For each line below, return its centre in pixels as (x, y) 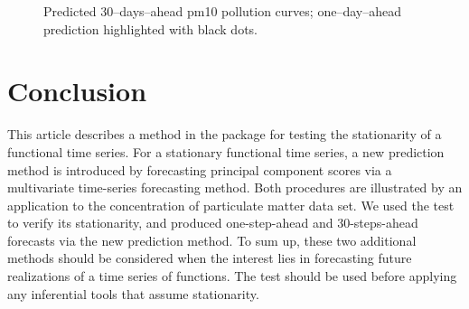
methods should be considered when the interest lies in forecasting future (210, 258)
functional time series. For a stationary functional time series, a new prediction (226, 151)
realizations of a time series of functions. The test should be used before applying (232, 276)
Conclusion (77, 91)
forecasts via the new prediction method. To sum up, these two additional (212, 240)
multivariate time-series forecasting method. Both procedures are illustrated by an (235, 187)
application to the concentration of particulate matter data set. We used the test (231, 205)
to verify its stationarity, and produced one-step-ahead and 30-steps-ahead (213, 223)
